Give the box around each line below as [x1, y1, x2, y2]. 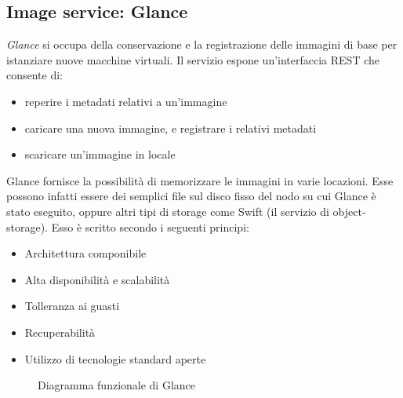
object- [332, 203, 366, 219]
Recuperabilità [24, 323, 96, 340]
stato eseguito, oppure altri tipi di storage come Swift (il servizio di [6, 203, 329, 219]
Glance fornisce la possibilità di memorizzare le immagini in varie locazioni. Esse [6, 172, 394, 188]
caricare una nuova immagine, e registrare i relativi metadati [24, 119, 317, 136]
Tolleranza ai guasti [24, 298, 120, 314]
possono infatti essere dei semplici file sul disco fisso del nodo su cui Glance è [6, 188, 376, 204]
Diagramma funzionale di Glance [38, 377, 196, 393]
